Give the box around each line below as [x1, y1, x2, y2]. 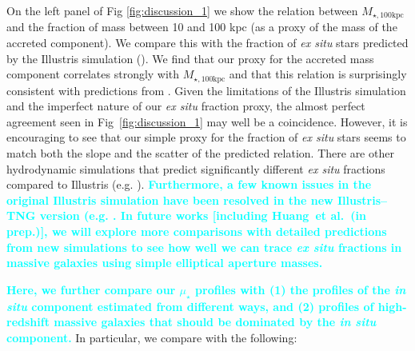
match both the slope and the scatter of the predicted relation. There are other [6, 145, 394, 162]
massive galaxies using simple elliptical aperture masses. [6, 254, 323, 271]
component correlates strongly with [6, 66, 180, 82]
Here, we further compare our [6, 281, 176, 297]
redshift [6, 313, 50, 330]
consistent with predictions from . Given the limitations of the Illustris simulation [6, 82, 406, 98]
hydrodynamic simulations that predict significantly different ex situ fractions [6, 160, 385, 177]
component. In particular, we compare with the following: [6, 329, 297, 345]
